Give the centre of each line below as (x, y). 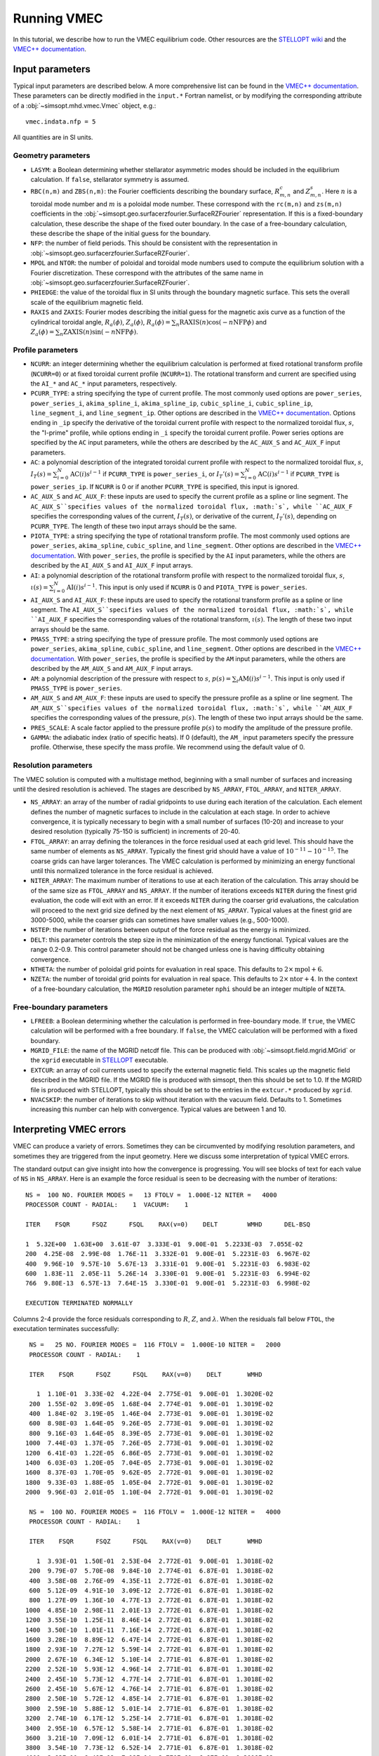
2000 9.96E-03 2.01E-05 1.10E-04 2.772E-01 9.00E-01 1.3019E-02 (149, 1492)
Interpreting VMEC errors (69, 1130)
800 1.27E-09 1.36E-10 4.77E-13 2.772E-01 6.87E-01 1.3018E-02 (151, 1600)
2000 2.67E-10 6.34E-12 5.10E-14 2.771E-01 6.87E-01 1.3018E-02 (149, 1659)
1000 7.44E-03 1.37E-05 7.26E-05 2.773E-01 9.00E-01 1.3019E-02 (149, 1443)
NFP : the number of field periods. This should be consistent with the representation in (154, 243)
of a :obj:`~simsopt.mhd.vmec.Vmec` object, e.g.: (85, 105)
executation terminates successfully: (66, 1328)
